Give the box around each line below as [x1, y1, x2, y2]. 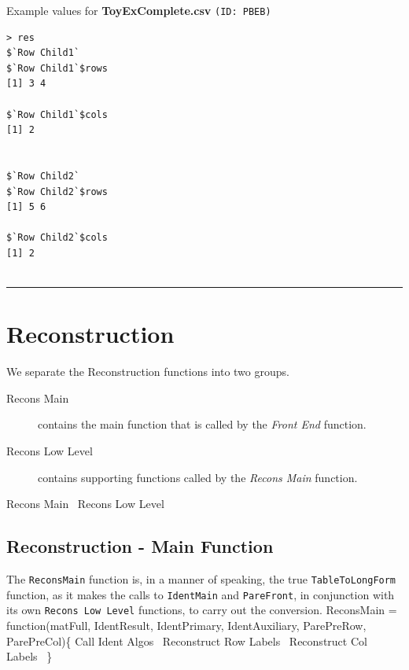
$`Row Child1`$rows [6, 62, 108, 74]
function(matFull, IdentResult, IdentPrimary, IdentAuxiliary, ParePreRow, [6, 617, 367, 634]
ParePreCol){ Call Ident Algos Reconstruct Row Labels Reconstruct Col [6, 632, 367, 649]
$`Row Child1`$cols [6, 109, 108, 120]
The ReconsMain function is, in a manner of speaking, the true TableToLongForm [6, 571, 396, 587]
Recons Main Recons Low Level [6, 495, 164, 512]
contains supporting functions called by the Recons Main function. [38, 469, 358, 485]
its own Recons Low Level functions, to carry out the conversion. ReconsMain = [6, 602, 397, 618]
